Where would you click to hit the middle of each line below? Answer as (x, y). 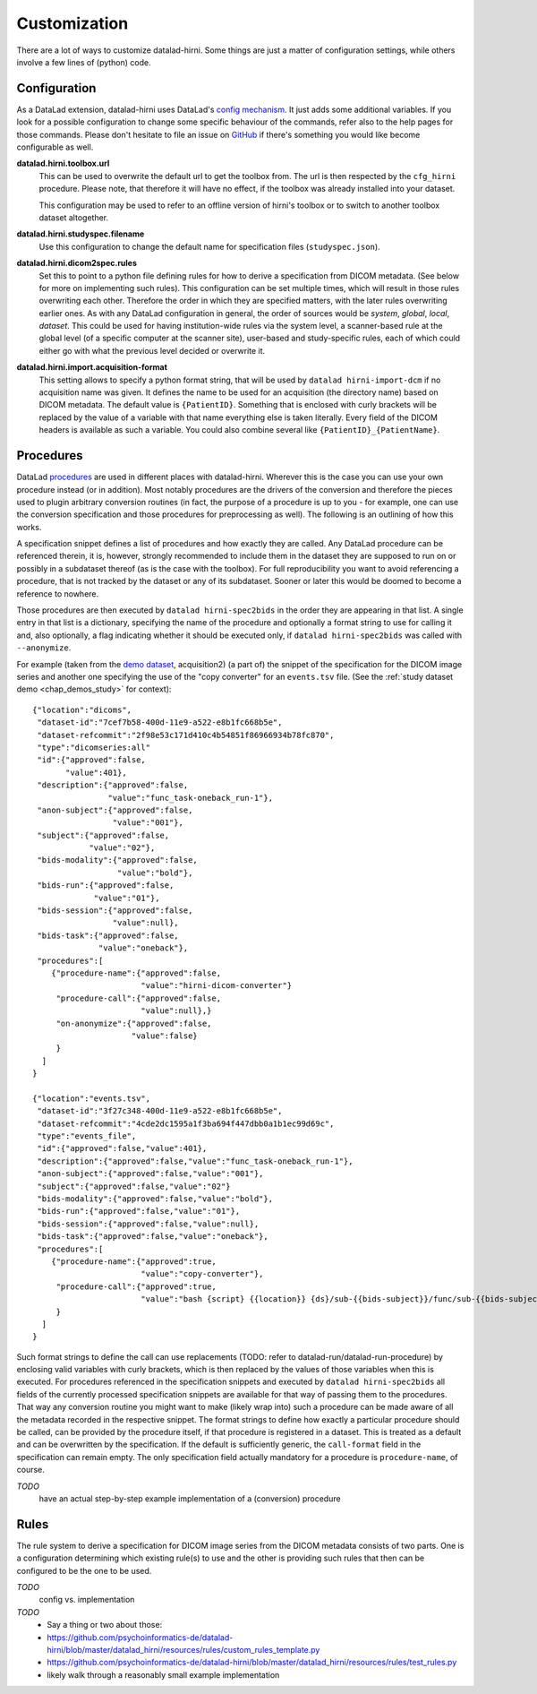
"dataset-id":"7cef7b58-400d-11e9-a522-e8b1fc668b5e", (160, 722)
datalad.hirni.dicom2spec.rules (77, 263)
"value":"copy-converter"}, (202, 1274)
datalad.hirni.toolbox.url (63, 163)
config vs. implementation (87, 1600)
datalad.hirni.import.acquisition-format (92, 367)
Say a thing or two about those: (105, 1625)
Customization (72, 23)
